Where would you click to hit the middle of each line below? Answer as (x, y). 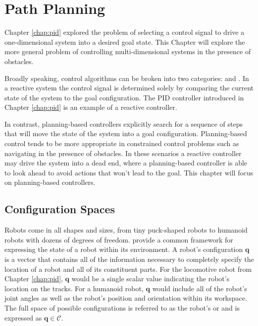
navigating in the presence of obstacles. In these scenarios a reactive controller (123, 153)
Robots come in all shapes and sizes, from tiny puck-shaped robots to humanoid (126, 230)
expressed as (23, 317)
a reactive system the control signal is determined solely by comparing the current (129, 88)
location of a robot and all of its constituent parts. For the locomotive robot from (128, 269)
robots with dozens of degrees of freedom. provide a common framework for (119, 239)
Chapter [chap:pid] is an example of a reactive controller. (91, 107)
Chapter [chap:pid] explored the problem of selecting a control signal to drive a (125, 32)
